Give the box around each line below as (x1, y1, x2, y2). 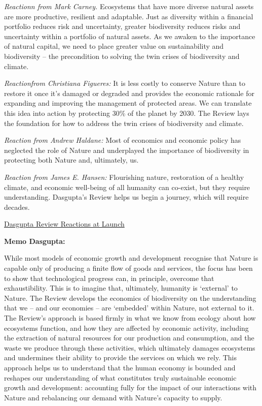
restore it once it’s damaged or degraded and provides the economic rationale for (4, 87, 254, 98)
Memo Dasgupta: (4, 235, 65, 246)
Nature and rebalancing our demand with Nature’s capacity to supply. (4, 392, 222, 402)
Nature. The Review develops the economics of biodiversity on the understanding (4, 292, 256, 303)
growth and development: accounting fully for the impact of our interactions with (4, 382, 257, 393)
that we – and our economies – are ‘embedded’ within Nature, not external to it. (4, 302, 254, 313)
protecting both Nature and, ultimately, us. (4, 154, 139, 165)
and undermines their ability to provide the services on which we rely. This (4, 352, 237, 363)
